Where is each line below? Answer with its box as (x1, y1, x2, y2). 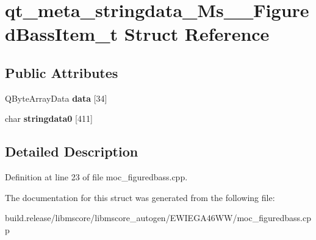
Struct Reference (124, 21, 270, 46)
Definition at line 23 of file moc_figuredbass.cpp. (5, 171, 188, 183)
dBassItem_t (5, 21, 118, 46)
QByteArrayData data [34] (5, 91, 107, 104)
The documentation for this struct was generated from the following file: (5, 191, 275, 203)
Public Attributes (5, 63, 118, 82)
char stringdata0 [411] (5, 112, 93, 125)
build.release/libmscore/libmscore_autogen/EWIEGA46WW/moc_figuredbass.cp (5, 211, 311, 224)
